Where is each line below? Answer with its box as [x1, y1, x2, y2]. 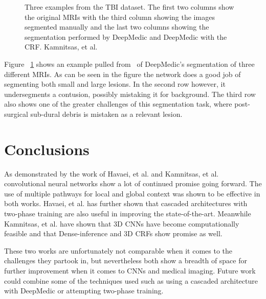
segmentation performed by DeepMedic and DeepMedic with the [25, 31, 227, 42]
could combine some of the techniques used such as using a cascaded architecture [4, 275, 258, 286]
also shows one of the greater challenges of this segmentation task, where [4, 98, 232, 109]
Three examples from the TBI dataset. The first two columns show [25, 2, 234, 12]
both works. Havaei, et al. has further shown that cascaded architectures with [4, 198, 248, 209]
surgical [4, 108, 28, 119]
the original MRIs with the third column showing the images [25, 11, 215, 22]
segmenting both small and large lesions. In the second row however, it [4, 79, 226, 89]
